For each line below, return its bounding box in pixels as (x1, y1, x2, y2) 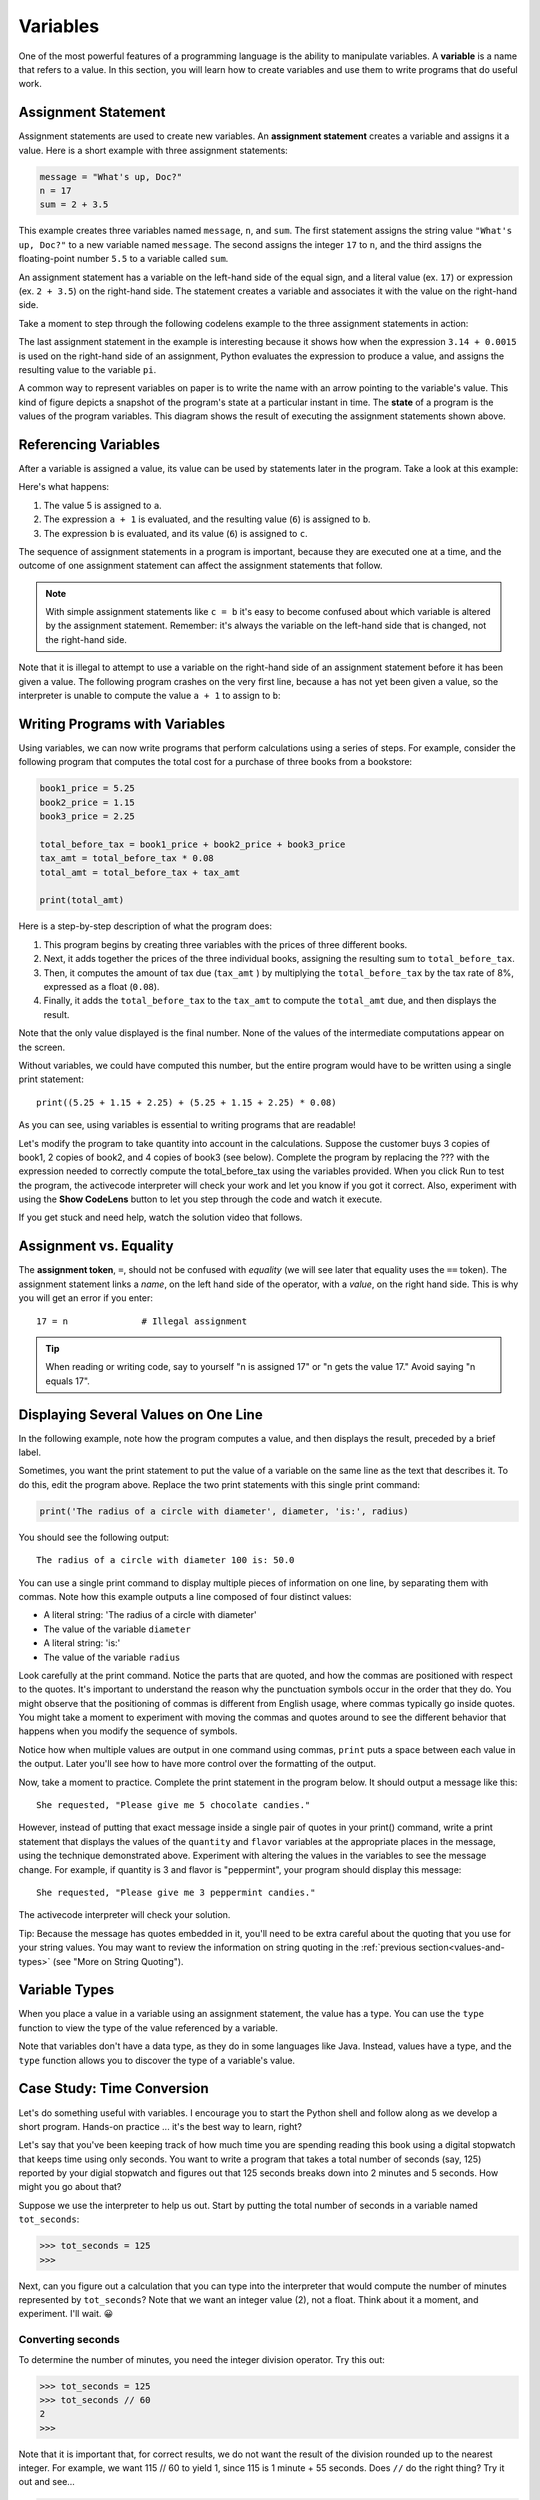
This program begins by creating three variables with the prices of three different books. (43, 938, 408, 950)
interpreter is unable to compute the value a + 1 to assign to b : (18, 690, 281, 702)
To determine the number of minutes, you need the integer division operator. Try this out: (18, 2353, 385, 2365)
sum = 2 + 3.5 (39, 199, 109, 210)
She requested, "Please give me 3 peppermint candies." (36, 1886, 316, 1898)
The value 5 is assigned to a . (43, 499, 162, 511)
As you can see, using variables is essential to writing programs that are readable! (18, 1119, 357, 1131)
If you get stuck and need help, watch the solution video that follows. (18, 1211, 303, 1224)
